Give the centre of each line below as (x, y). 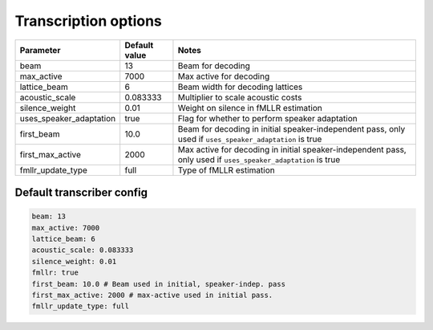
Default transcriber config (81, 192)
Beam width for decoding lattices (240, 87)
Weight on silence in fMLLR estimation (250, 108)
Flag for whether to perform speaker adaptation (267, 118)
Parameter (40, 50)
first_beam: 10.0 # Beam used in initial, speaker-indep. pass (159, 284)
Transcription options (88, 21)
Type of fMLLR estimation (227, 170)
